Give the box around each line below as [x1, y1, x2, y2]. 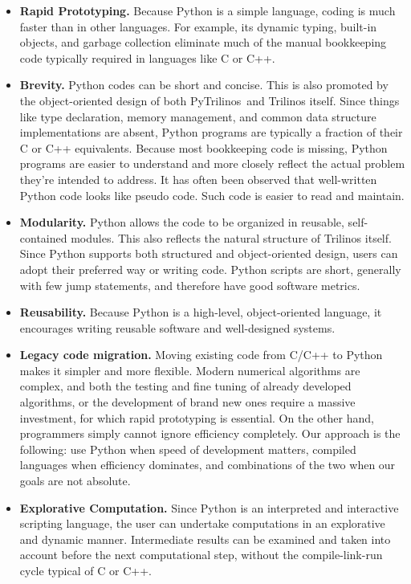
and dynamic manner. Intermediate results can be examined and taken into [19, 530, 391, 547]
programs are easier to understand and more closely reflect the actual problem [19, 155, 405, 172]
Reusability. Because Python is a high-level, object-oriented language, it [19, 304, 382, 321]
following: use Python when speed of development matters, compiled [19, 440, 356, 457]
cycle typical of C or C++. [19, 562, 152, 578]
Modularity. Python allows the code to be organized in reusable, [19, 214, 344, 231]
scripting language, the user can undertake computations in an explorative [19, 515, 385, 532]
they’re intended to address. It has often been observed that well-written [19, 170, 377, 187]
